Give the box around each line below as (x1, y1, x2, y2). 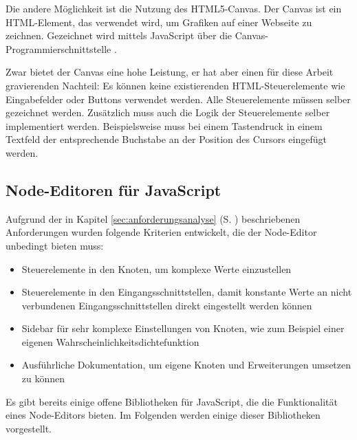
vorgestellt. (6, 421, 52, 435)
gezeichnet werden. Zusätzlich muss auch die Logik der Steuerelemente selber (6, 105, 330, 120)
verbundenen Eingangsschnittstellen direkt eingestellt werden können (21, 298, 312, 312)
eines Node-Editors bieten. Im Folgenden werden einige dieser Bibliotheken (6, 408, 321, 422)
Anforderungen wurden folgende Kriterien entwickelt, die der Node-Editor (6, 225, 317, 239)
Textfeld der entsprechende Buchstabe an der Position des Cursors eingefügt (6, 132, 327, 146)
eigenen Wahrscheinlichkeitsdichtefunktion (21, 334, 199, 349)
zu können (21, 371, 65, 386)
